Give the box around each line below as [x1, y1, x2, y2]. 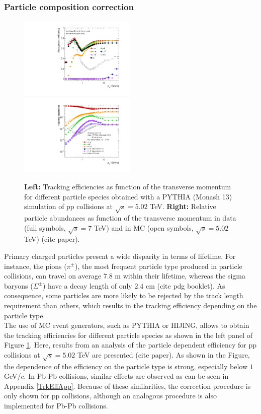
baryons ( [4, 280, 33, 291]
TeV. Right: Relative [150, 201, 216, 212]
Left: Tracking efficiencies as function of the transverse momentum [24, 181, 231, 192]
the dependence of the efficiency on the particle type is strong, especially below [4, 361, 248, 371]
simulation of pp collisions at [24, 201, 113, 212]
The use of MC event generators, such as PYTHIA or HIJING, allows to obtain [4, 320, 249, 330]
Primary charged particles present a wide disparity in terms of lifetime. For [4, 250, 236, 261]
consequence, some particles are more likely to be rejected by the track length [4, 290, 243, 301]
